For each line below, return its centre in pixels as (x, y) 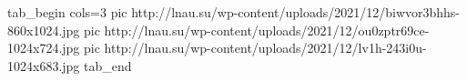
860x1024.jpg (44, 30)
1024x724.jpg (44, 48)
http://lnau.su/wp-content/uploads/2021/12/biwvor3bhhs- (296, 12)
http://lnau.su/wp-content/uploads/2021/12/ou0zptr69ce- (267, 30)
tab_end (108, 65)
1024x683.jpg (44, 65)
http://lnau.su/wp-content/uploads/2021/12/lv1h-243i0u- (265, 48)
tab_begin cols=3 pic (67, 12)
